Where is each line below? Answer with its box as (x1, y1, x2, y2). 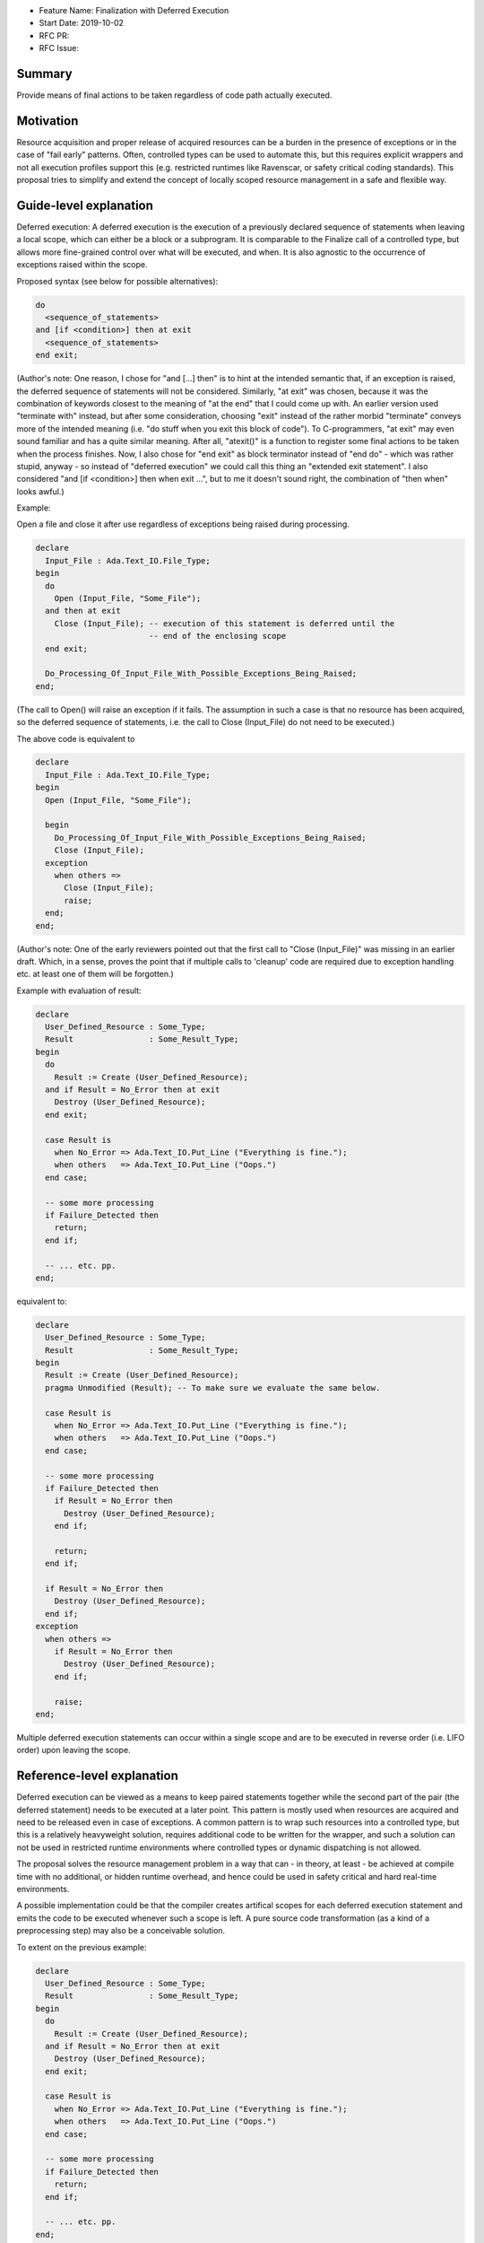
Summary (16, 65, 73, 81)
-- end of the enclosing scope (148, 631, 287, 641)
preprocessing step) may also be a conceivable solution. (16, 1925, 226, 1936)
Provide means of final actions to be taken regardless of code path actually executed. (16, 90, 333, 100)
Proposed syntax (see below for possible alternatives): (16, 275, 219, 286)
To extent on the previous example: (16, 1942, 147, 1952)
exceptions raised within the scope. (16, 259, 148, 270)
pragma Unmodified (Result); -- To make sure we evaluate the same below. (45, 1383, 381, 1392)
